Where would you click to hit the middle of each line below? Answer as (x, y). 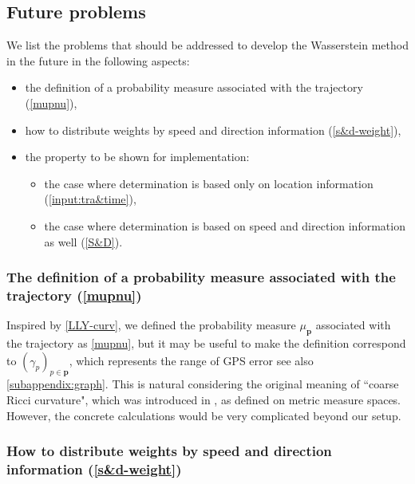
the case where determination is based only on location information (209, 183)
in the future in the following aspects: (98, 60)
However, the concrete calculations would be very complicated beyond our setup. (204, 415)
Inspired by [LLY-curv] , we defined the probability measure (151, 325)
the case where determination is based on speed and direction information (225, 225)
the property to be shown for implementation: (137, 157)
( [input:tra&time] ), (90, 199)
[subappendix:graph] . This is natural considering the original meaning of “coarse (203, 384)
